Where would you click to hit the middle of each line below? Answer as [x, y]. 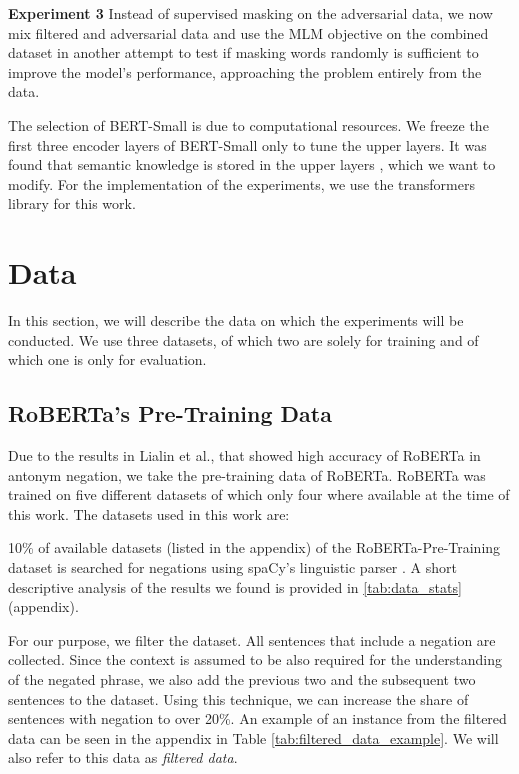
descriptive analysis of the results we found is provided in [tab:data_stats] [235, 586]
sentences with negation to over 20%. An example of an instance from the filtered [257, 718]
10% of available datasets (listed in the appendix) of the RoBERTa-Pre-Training [254, 547]
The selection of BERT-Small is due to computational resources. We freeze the [248, 124]
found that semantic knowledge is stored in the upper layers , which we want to [252, 164]
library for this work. [72, 203]
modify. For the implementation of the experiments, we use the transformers [241, 183]
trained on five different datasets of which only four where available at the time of [259, 494]
